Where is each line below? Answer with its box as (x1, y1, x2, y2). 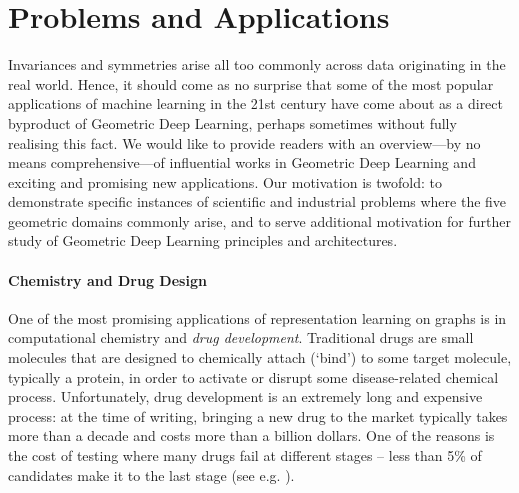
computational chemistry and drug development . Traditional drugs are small (8, 327, 474, 348)
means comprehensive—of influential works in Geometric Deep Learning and (8, 152, 476, 173)
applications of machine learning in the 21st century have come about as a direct (8, 93, 503, 114)
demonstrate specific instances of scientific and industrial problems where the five (8, 191, 507, 212)
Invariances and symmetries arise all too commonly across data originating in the (8, 54, 506, 75)
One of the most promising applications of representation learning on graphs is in (8, 307, 507, 328)
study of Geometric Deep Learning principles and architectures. (8, 230, 398, 251)
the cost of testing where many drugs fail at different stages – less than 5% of (8, 445, 482, 466)
